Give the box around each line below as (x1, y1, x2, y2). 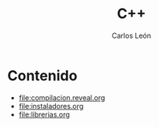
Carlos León (112, 31, 151, 40)
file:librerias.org (18, 110, 70, 119)
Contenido (7, 66, 78, 84)
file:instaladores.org (18, 101, 84, 110)
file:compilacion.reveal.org (18, 92, 105, 103)
